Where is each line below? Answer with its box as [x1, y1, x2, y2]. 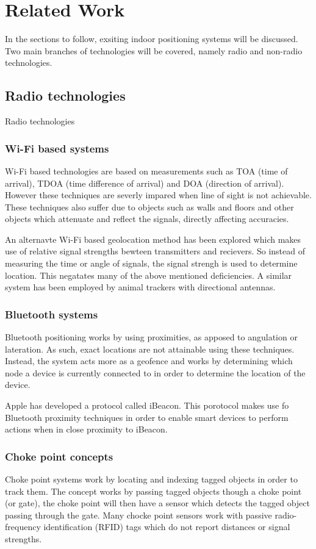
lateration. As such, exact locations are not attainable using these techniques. [5, 342, 295, 355]
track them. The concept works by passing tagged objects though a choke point [5, 484, 302, 497]
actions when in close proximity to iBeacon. [5, 423, 168, 436]
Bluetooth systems [5, 306, 98, 321]
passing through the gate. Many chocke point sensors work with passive [5, 508, 272, 521]
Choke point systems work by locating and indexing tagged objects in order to [5, 473, 298, 486]
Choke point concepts [5, 448, 113, 464]
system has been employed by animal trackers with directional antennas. [5, 281, 276, 293]
